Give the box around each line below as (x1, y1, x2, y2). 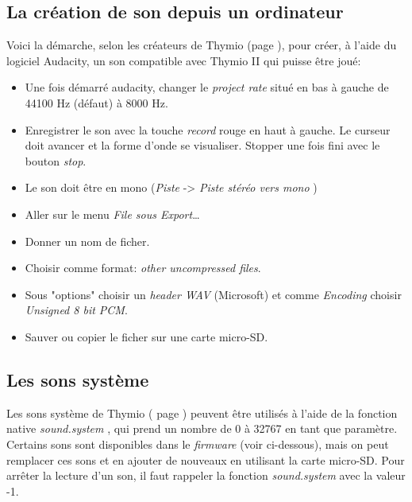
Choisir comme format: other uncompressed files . (25, 259, 261, 276)
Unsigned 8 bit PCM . (25, 302, 128, 318)
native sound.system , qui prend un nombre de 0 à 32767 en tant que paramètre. (6, 420, 398, 437)
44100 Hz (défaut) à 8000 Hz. (25, 94, 168, 111)
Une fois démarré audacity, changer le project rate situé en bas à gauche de (25, 79, 389, 95)
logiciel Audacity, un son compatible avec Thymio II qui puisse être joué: (6, 52, 361, 68)
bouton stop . (25, 152, 87, 169)
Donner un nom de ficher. (25, 232, 150, 249)
